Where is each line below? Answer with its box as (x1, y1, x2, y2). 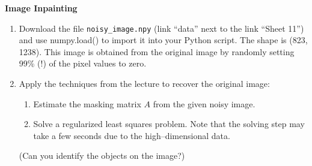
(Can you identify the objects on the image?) (19, 149, 185, 162)
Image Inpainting (5, 2, 78, 14)
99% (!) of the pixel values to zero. (19, 57, 147, 70)
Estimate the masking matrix (33, 97, 141, 110)
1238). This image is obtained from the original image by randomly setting (19, 45, 295, 58)
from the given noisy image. (153, 97, 255, 110)
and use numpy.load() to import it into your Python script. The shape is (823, (19, 34, 308, 46)
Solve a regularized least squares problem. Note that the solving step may (33, 117, 305, 130)
